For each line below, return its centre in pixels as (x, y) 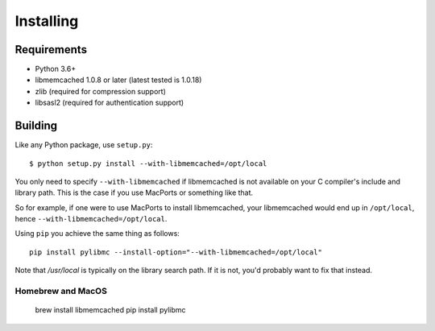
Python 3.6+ (56, 69)
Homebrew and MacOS (61, 292)
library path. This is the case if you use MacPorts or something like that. (134, 192)
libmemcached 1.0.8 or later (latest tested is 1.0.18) (118, 80)
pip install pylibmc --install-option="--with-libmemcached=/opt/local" (176, 252)
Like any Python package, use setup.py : (84, 145)
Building (36, 126)
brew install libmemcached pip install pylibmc (110, 310)
